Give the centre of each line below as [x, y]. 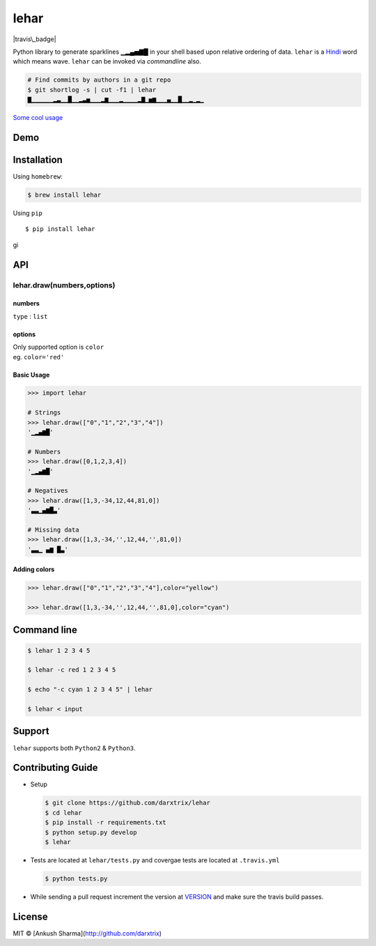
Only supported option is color [58, 347]
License [30, 916]
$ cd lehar [63, 812]
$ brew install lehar [64, 195]
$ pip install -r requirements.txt [105, 823]
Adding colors [34, 569]
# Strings [44, 413]
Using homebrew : [38, 177]
